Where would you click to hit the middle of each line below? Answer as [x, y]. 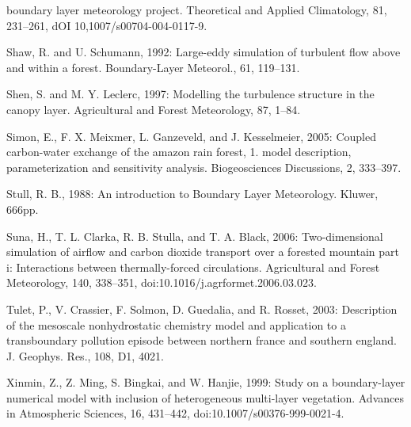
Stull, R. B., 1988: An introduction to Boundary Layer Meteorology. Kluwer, [192, 194]
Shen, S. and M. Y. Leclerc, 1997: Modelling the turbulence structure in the [190, 94]
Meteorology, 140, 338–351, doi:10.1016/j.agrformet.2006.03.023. [162, 282]
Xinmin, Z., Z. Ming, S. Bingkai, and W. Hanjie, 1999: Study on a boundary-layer [206, 382]
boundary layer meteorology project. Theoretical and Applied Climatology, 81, [197, 10]
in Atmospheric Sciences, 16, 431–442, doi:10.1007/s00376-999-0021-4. [175, 413]
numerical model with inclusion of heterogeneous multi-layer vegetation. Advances [205, 397]
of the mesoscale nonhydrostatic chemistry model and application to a [176, 324]
